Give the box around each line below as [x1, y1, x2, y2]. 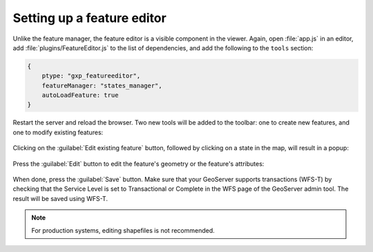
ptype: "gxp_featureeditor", [41, 72, 141, 80]
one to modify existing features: [12, 128, 104, 136]
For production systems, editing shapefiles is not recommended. [31, 226, 216, 234]
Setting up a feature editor [12, 10, 167, 25]
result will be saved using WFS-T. [12, 194, 108, 202]
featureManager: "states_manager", [41, 81, 162, 90]
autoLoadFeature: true [41, 92, 119, 99]
